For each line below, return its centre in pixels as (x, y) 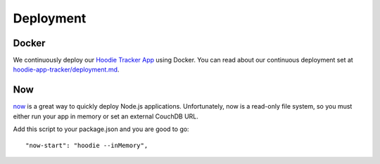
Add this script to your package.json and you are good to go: (101, 129)
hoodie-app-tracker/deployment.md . (66, 69)
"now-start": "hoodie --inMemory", (87, 145)
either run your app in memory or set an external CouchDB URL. (106, 116)
